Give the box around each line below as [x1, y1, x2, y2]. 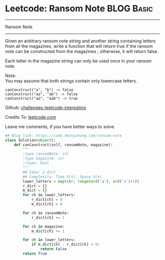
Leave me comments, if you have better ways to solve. [5, 123, 115, 129]
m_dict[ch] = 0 [31, 202, 63, 207]
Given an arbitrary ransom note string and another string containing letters [5, 38, 156, 44]
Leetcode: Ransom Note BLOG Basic [5, 3, 153, 14]
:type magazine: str [23, 156, 65, 161]
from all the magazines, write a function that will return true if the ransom [5, 43, 153, 49]
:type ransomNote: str [23, 151, 69, 156]
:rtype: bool [23, 161, 50, 166]
